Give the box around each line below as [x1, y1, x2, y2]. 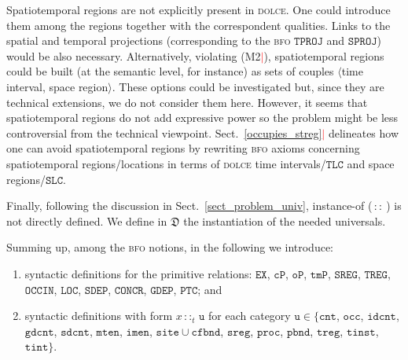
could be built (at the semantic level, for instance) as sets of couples [6, 63, 334, 79]
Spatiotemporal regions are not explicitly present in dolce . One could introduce [6, 2, 391, 17]
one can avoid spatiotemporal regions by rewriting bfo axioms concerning [6, 140, 360, 156]
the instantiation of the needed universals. [183, 212, 386, 229]
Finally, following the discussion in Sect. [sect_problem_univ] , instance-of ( [6, 197, 373, 214]
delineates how [328, 124, 399, 141]
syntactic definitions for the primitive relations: [24, 265, 252, 281]
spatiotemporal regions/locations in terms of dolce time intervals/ [6, 155, 326, 171]
